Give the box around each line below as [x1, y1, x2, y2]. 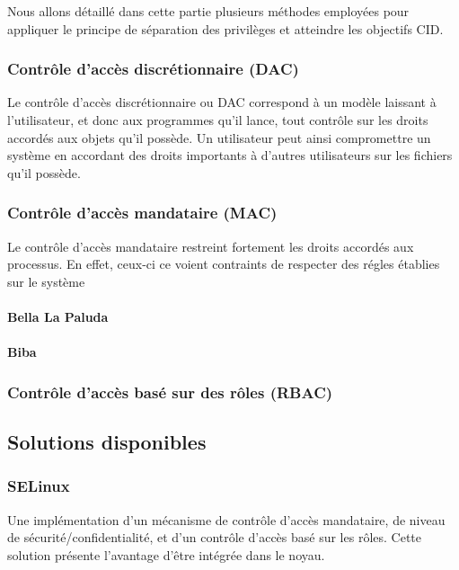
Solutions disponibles [7, 427, 207, 455]
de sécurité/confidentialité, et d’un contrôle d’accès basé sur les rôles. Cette [7, 528, 422, 547]
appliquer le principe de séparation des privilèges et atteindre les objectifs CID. [7, 19, 444, 38]
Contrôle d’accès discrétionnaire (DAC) [7, 58, 299, 80]
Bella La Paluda [7, 307, 109, 325]
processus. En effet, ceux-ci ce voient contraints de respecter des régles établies [7, 254, 440, 273]
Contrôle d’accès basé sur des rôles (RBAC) [7, 380, 333, 403]
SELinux [7, 475, 70, 497]
